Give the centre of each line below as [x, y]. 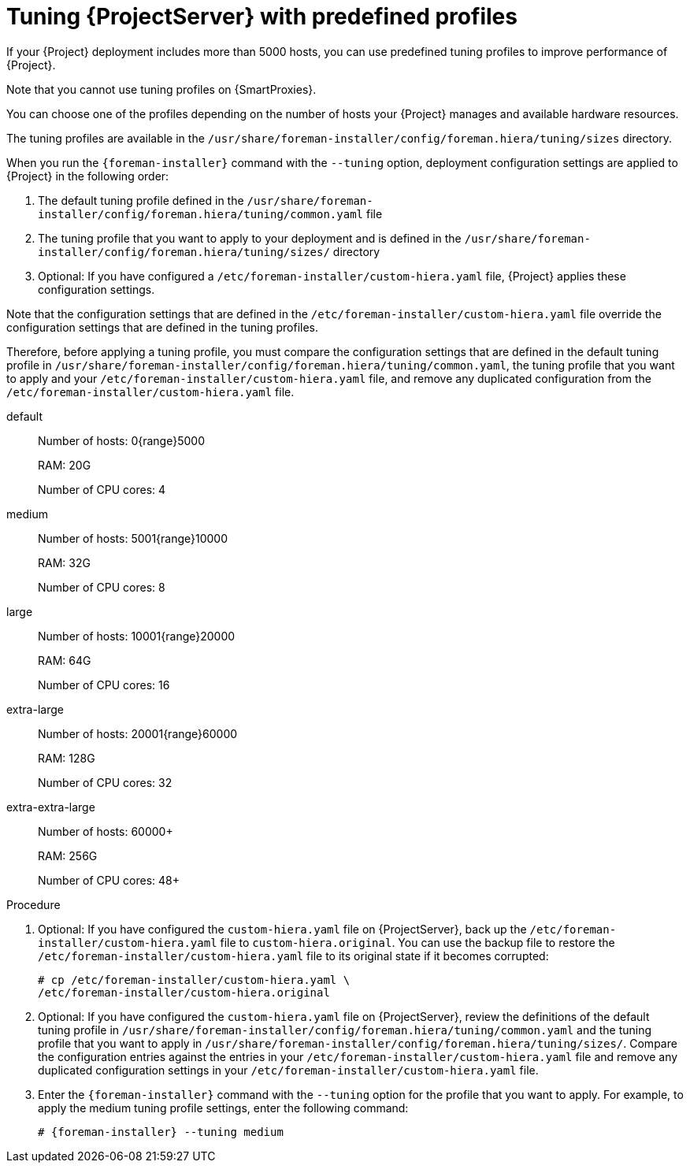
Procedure [33, 904]
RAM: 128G [67, 758]
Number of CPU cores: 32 [105, 782]
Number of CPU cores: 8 [102, 587]
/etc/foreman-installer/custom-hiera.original [184, 992]
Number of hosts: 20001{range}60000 [138, 733]
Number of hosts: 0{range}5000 [121, 440]
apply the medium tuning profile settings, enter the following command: [223, 1108]
